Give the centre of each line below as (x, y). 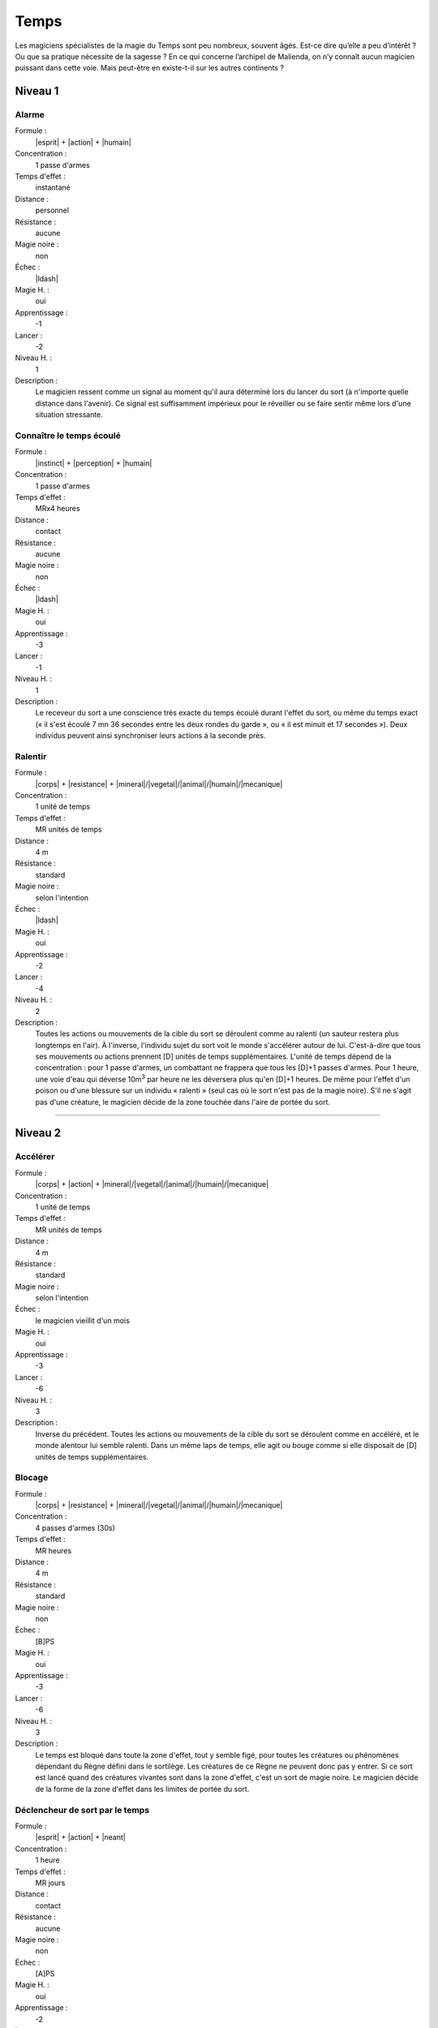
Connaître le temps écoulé (68, 436)
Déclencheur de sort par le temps (82, 1810)
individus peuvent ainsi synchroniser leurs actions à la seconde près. (150, 736)
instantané (53, 187)
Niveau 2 (38, 1133)
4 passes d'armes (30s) (75, 1527)
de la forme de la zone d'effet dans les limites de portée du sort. (142, 1789)
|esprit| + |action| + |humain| (83, 142)
